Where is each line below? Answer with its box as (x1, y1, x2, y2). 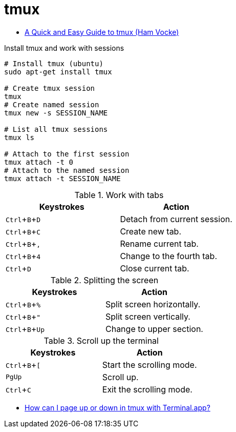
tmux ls (4, 133, 35, 142)
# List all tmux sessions (4, 125, 108, 133)
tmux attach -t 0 (4, 158, 73, 166)
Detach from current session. (120, 213, 232, 224)
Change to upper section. (105, 323, 203, 334)
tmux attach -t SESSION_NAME (4, 174, 121, 183)
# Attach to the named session (4, 166, 130, 174)
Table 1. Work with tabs (74, 189, 164, 200)
